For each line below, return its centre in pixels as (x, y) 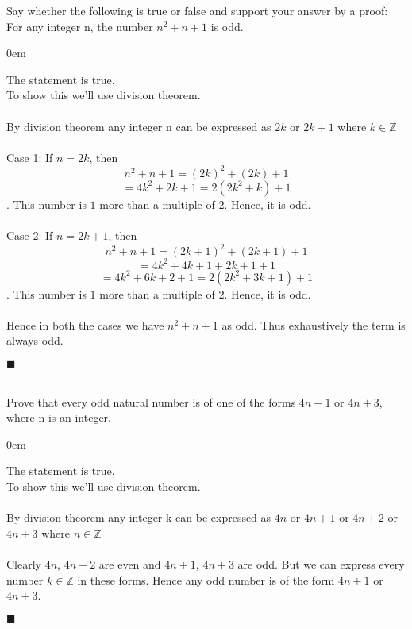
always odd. (35, 340)
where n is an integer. (59, 417)
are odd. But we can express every (321, 563)
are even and (130, 563)
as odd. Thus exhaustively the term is (314, 324)
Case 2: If (30, 235)
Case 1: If (30, 157)
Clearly (24, 563)
